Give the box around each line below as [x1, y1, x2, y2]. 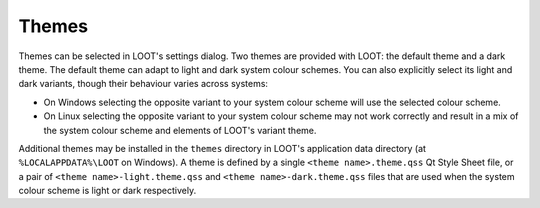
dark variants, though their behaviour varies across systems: [18, 78, 269, 90]
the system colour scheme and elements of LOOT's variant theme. [43, 124, 317, 136]
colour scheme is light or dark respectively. [18, 185, 197, 197]
